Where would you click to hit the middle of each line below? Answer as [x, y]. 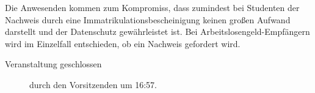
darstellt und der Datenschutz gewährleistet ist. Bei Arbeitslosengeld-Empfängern [157, 32]
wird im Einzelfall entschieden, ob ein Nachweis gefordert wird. [123, 43]
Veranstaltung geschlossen [53, 64]
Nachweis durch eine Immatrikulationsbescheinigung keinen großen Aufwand [148, 19]
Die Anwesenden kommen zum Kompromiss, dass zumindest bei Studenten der [152, 7]
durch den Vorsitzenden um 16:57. [93, 84]
